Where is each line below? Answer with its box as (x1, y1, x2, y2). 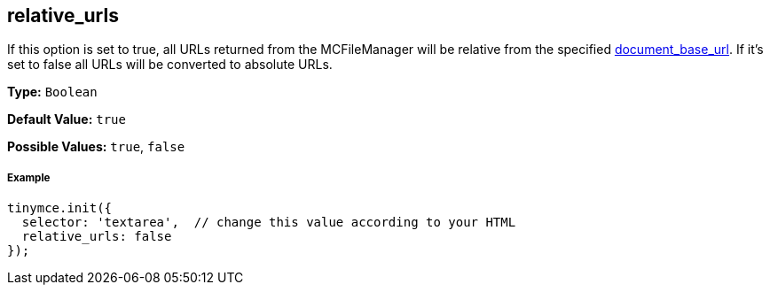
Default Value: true (7, 111, 126, 127)
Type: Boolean (7, 84, 98, 100)
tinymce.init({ (7, 201, 113, 216)
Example (7, 171, 51, 184)
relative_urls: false (21, 229, 172, 244)
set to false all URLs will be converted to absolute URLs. (7, 57, 333, 73)
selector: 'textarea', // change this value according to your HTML (21, 215, 516, 230)
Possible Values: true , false (7, 139, 185, 155)
